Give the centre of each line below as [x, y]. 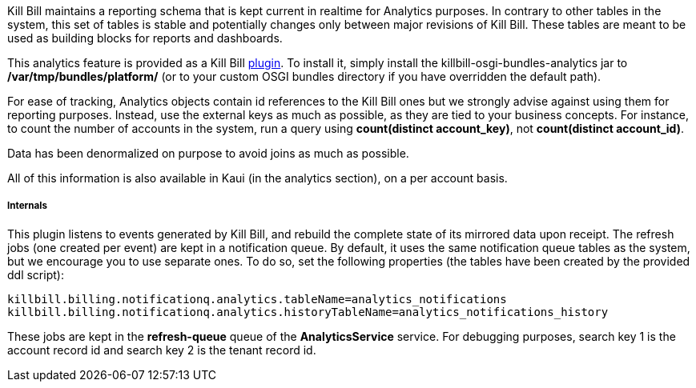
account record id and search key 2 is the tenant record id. [162, 350]
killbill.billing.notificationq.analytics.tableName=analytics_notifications [257, 299]
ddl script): [36, 274]
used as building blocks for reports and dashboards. [145, 38]
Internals [27, 206]
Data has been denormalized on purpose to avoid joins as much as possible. [208, 153]
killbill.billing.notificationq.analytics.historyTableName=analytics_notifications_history [308, 312]
